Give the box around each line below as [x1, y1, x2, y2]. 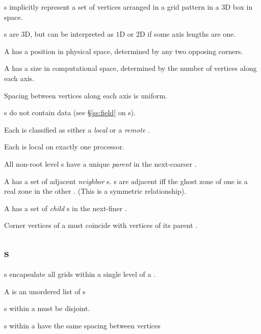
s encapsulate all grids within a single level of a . [4, 269, 156, 279]
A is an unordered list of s [4, 286, 86, 296]
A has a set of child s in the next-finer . [4, 202, 127, 213]
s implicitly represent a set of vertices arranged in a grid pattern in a [4, 2, 219, 12]
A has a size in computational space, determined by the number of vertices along [4, 63, 257, 73]
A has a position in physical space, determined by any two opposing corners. [4, 45, 243, 56]
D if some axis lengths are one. [139, 29, 236, 39]
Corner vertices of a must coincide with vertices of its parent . [4, 220, 198, 230]
